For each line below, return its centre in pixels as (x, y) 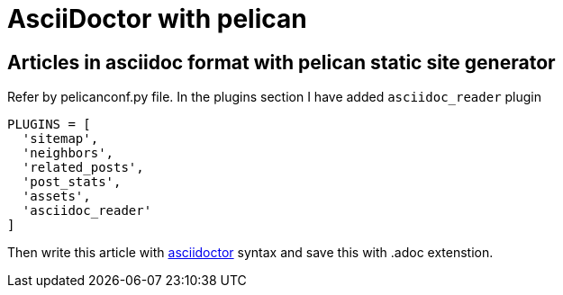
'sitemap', (60, 139)
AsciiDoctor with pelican (157, 19)
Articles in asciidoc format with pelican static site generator (281, 62)
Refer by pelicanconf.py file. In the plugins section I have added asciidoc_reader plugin (275, 97)
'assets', (56, 197)
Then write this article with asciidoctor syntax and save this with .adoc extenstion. (250, 253)
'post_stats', (72, 182)
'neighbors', (68, 153)
